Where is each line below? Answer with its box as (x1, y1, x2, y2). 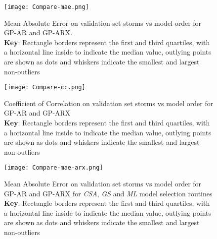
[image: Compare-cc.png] (4, 84, 86, 91)
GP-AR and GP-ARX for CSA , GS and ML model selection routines (4, 188, 213, 198)
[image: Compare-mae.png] (4, 3, 89, 10)
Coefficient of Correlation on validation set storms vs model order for (4, 98, 214, 108)
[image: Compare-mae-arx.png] (4, 164, 103, 172)
